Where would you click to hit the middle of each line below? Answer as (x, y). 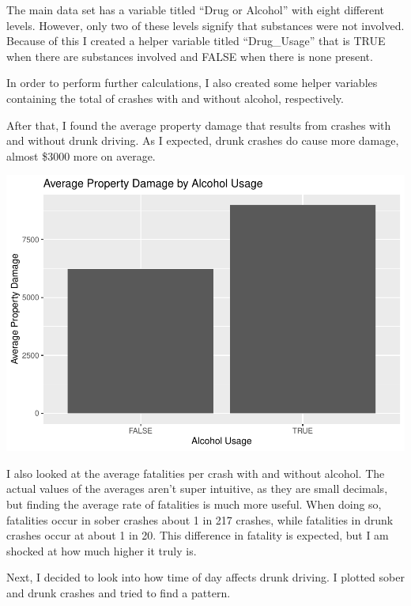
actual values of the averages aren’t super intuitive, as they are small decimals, (197, 489)
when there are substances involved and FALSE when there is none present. (190, 56)
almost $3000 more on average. (81, 155)
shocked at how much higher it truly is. (102, 550)
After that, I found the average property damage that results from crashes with (199, 125)
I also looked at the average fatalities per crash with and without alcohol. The (196, 473)
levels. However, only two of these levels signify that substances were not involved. (205, 25)
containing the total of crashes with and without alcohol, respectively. (175, 98)
